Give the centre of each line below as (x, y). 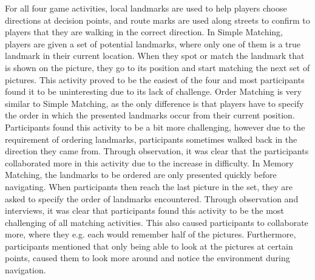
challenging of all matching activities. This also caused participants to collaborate (157, 222)
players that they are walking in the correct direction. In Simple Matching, (144, 32)
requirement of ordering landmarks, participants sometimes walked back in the (151, 139)
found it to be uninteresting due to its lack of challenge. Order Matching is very (153, 91)
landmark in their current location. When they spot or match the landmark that (155, 56)
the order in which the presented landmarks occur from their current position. (150, 115)
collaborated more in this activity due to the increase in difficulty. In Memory (149, 162)
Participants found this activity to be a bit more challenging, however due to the (155, 127)
